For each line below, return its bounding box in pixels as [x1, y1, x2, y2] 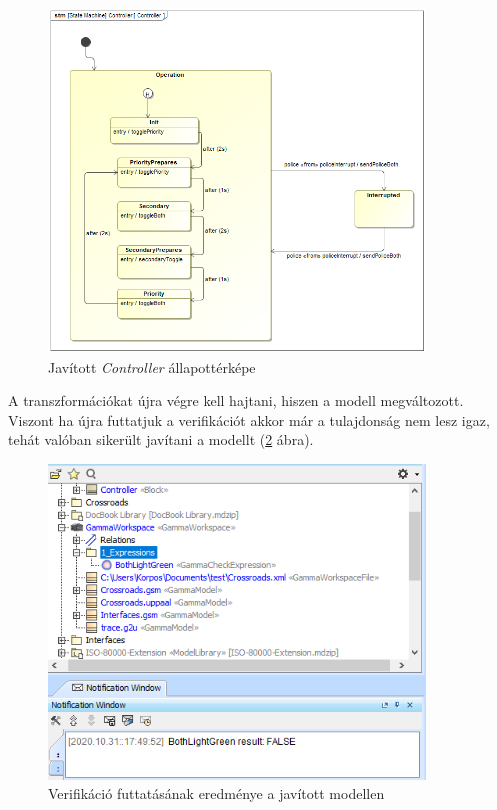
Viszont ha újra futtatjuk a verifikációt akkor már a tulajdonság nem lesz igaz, [8, 409, 490, 430]
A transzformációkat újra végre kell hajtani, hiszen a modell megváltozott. [8, 390, 464, 411]
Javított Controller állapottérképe [48, 356, 256, 377]
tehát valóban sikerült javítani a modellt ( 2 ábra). [8, 429, 314, 450]
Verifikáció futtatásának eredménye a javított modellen [48, 783, 385, 804]
